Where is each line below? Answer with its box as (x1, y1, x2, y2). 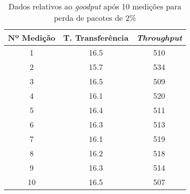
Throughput (136, 32, 182, 43)
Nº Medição (8, 32, 55, 43)
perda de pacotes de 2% (53, 12, 136, 23)
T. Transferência (63, 32, 129, 43)
